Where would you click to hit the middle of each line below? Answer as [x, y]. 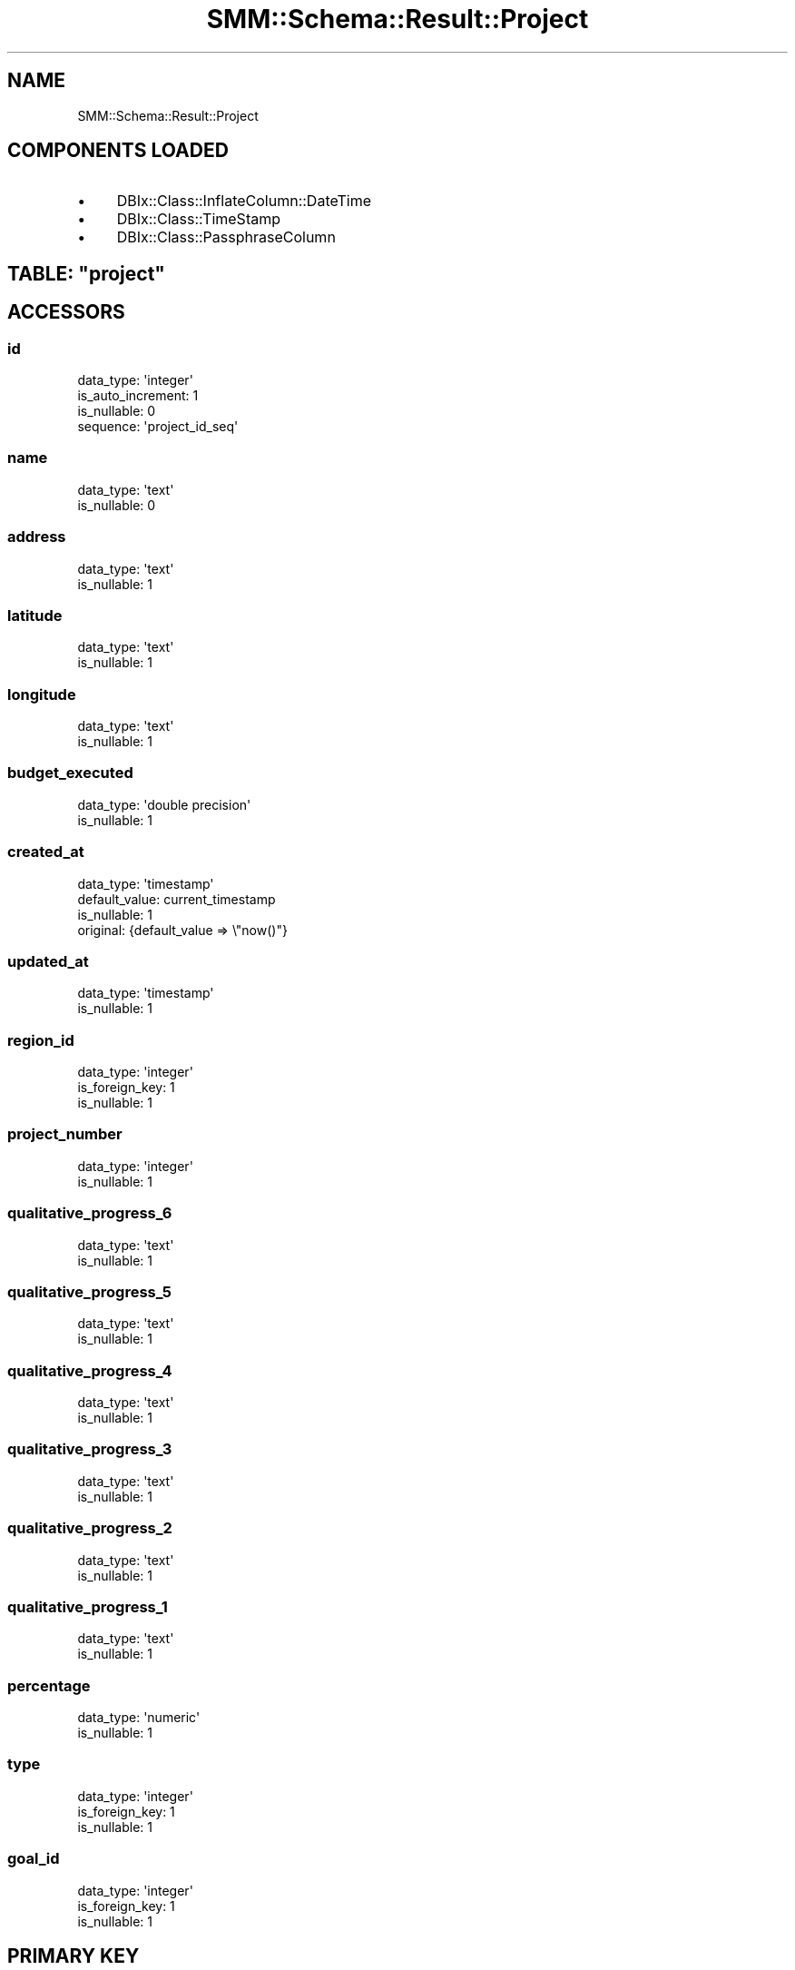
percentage [49, 1685]
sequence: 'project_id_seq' [158, 427]
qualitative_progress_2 [90, 1528]
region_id [41, 1040]
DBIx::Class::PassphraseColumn [226, 237]
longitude [42, 694]
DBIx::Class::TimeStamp [198, 219]
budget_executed [70, 773]
